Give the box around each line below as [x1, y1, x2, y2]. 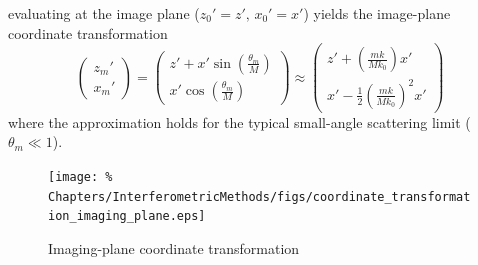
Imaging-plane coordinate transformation [48, 237, 300, 258]
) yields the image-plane [303, 3, 451, 23]
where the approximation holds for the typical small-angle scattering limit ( [8, 111, 471, 132]
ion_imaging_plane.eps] [48, 209, 206, 224]
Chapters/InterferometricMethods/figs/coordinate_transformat [48, 189, 471, 204]
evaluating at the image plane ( [8, 3, 200, 23]
